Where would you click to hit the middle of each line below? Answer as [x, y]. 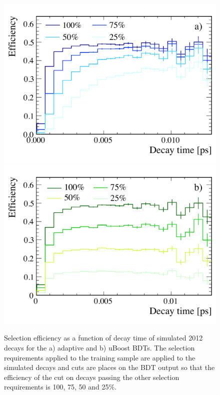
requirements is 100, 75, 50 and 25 [56, 387]
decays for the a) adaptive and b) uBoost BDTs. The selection [99, 347]
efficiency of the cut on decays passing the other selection [92, 377]
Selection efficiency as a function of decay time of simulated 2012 [103, 338]
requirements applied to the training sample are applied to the [100, 357]
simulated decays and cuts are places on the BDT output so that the [109, 367]
